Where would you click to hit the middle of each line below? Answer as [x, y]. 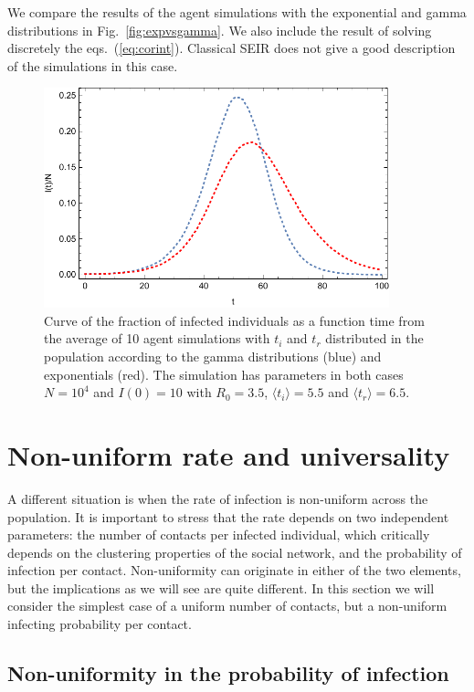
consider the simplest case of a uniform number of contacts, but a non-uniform [227, 606]
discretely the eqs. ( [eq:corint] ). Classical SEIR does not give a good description [232, 48]
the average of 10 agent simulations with [157, 338]
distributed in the [374, 338]
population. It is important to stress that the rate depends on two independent [228, 516]
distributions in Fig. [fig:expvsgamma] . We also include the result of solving [220, 30]
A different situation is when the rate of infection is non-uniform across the [218, 498]
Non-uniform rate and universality [229, 454]
